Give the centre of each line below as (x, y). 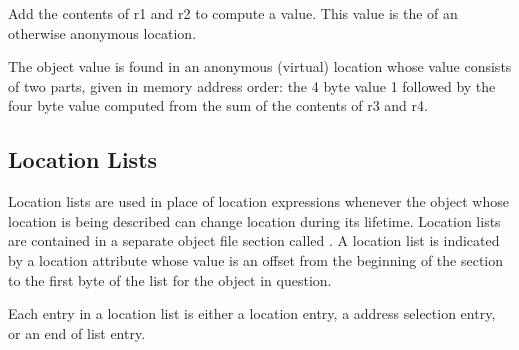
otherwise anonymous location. (102, 32)
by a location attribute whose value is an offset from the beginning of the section (256, 259)
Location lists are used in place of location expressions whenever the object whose (258, 201)
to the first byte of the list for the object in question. (170, 279)
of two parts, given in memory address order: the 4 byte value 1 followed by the (252, 85)
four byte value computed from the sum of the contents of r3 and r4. (218, 105)
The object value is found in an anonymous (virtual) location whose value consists (260, 66)
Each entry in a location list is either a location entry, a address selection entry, (252, 313)
